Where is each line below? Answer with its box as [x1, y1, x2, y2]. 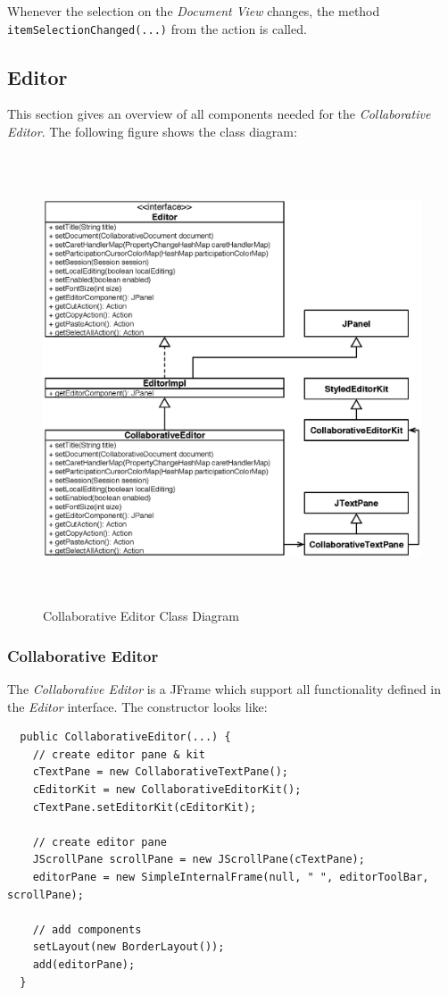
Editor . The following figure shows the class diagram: [7, 122, 297, 141]
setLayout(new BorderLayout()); [32, 941, 225, 954]
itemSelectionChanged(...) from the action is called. [7, 19, 307, 38]
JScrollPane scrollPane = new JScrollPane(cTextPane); [32, 853, 365, 866]
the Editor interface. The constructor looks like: [7, 697, 268, 715]
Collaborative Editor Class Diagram [43, 606, 240, 625]
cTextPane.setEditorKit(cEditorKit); [32, 800, 257, 814]
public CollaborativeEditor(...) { [20, 731, 231, 744]
